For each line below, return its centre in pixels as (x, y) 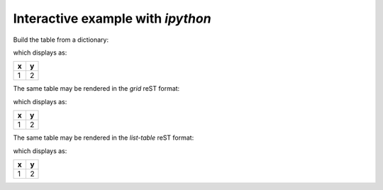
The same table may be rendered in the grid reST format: (96, 89)
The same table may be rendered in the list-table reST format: (104, 138)
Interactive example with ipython (112, 18)
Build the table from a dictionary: (61, 40)
